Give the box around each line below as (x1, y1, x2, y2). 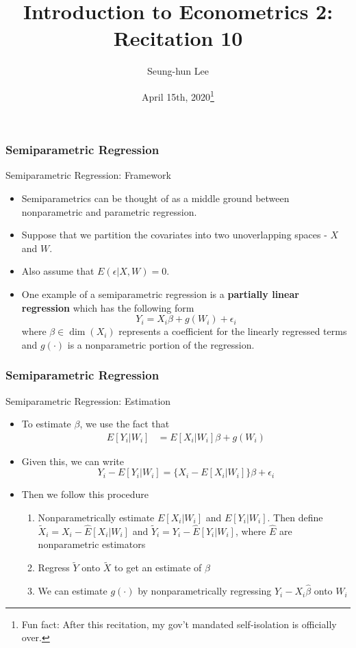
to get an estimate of (114, 560, 202, 575)
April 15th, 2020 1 (142, 87, 214, 103)
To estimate (21, 416, 71, 431)
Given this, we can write (21, 453, 124, 468)
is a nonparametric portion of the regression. (67, 337, 255, 351)
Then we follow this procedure (21, 487, 149, 501)
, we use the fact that (79, 416, 170, 431)
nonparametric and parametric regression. (21, 204, 197, 219)
